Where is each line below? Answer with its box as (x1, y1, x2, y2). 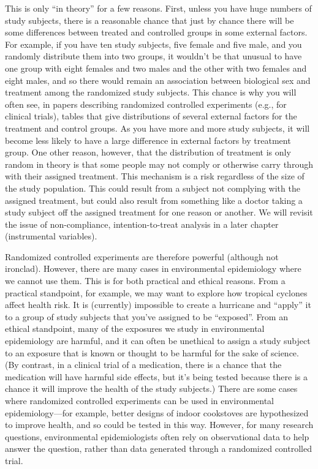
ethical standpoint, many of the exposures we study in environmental (5, 322, 265, 335)
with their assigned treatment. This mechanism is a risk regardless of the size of (5, 170, 305, 182)
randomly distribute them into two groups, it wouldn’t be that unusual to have (5, 50, 302, 62)
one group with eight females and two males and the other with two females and (5, 61, 307, 74)
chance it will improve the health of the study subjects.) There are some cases (5, 382, 298, 395)
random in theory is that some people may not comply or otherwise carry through (5, 157, 313, 170)
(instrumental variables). (5, 230, 97, 242)
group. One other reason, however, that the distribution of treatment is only (5, 146, 291, 159)
